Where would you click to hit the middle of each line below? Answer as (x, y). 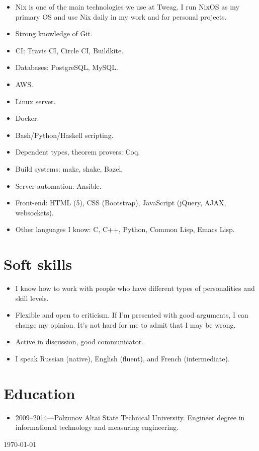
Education (39, 393)
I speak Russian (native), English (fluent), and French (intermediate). (122, 358)
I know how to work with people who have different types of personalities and (135, 288)
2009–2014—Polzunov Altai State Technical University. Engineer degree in (130, 417)
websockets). (34, 212)
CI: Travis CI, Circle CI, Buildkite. (69, 50)
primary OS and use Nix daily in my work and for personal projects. (121, 16)
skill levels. (32, 298)
